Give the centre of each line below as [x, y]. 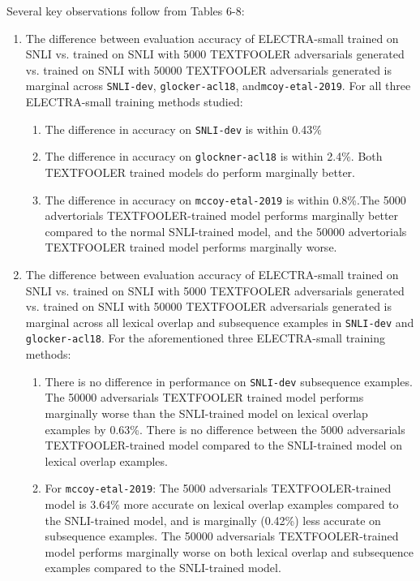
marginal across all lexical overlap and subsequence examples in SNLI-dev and [220, 322]
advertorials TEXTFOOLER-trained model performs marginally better [222, 215]
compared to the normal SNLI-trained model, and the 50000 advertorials [226, 231]
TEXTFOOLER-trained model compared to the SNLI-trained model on [223, 445]
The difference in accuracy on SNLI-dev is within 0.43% [183, 129]
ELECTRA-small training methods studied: [134, 102]
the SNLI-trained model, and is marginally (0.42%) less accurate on [213, 520]
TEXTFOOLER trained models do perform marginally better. [200, 172]
